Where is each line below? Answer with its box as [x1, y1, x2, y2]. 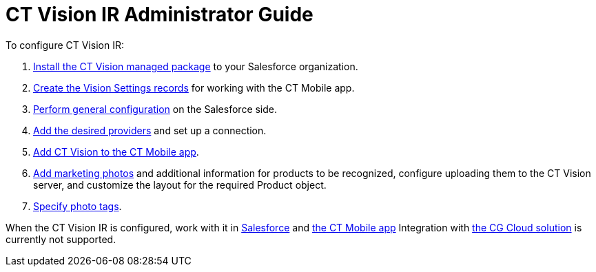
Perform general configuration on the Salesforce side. [33, 103, 278, 115]
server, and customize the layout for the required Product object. [33, 178, 327, 191]
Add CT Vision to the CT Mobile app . [33, 145, 199, 158]
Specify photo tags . [33, 200, 122, 212]
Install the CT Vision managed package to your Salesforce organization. [33, 60, 358, 72]
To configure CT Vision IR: [6, 39, 124, 51]
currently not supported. [6, 233, 116, 245]
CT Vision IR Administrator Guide [6, 3, 314, 26]
